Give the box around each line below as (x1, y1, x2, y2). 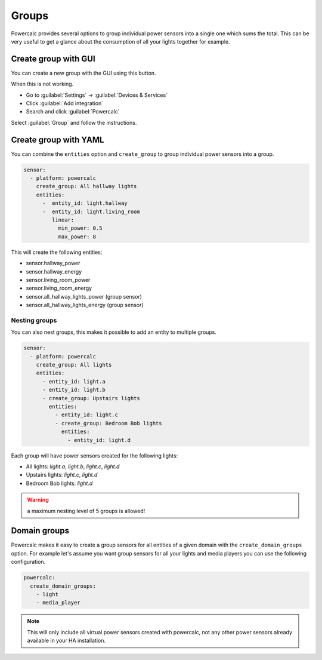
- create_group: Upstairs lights (42, 395, 140, 401)
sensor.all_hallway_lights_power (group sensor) (26, 293, 143, 300)
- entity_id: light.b (42, 386, 106, 394)
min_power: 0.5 (58, 225, 103, 232)
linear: (51, 217, 75, 223)
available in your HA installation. (27, 637, 106, 644)
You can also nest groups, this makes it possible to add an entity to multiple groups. (11, 329, 217, 336)
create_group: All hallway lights (36, 183, 137, 190)
